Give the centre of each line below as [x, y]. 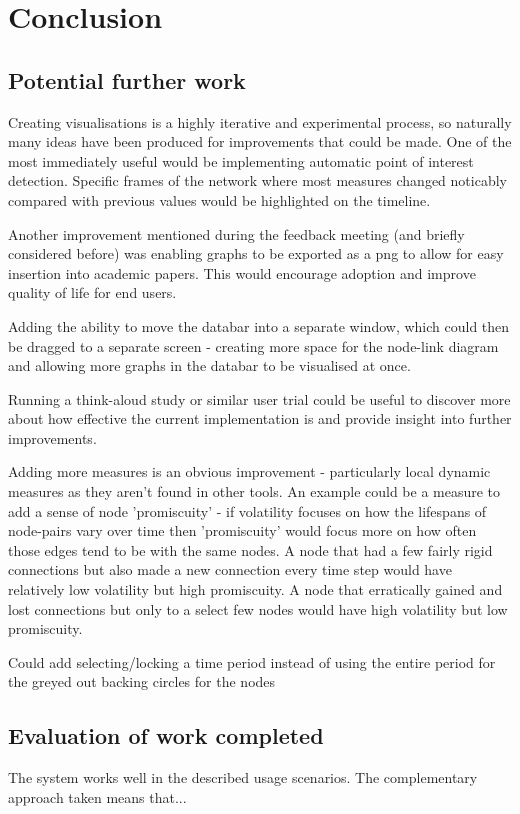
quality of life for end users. [92, 292]
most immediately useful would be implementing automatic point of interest [241, 160]
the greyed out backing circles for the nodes [142, 681]
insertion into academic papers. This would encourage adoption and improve [242, 272]
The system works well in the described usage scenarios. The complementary [243, 777]
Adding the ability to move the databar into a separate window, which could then [259, 325]
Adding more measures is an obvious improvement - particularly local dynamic [249, 471]
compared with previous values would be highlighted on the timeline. [219, 199]
